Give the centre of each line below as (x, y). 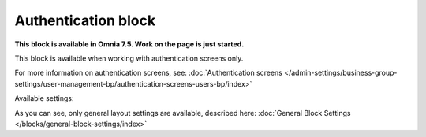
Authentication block (85, 20)
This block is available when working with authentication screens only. (129, 58)
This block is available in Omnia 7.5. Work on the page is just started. (129, 44)
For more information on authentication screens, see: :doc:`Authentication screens (149, 73)
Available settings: (44, 98)
